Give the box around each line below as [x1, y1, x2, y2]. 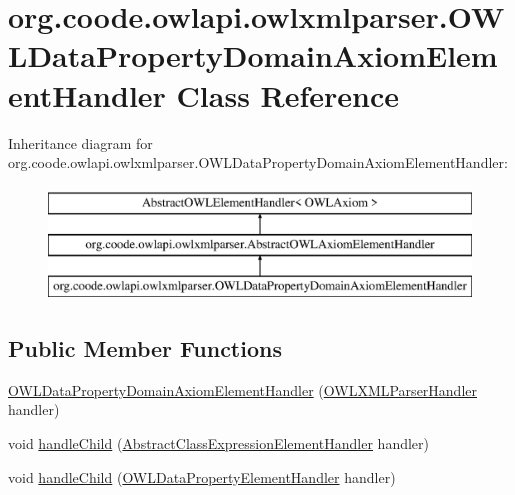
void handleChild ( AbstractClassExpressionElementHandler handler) [8, 433, 430, 454]
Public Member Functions [8, 333, 282, 364]
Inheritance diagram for [8, 132, 153, 153]
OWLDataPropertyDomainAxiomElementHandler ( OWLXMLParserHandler [8, 379, 477, 400]
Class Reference [176, 74, 400, 115]
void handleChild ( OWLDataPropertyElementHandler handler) [8, 466, 396, 487]
